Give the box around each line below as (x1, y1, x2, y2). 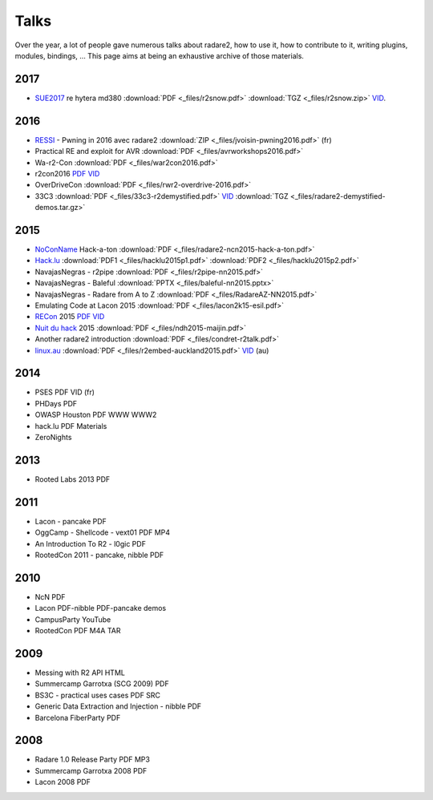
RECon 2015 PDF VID (34, 312, 105, 321)
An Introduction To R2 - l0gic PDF (34, 539, 146, 548)
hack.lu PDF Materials (34, 421, 107, 430)
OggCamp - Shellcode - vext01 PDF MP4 (34, 527, 171, 537)
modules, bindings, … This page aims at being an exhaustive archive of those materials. (14, 51, 305, 60)
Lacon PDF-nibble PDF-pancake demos (34, 604, 167, 613)
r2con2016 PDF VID (34, 168, 100, 178)
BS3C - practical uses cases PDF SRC (34, 690, 160, 700)
